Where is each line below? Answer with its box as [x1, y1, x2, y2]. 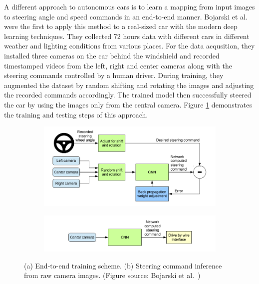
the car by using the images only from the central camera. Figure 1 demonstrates [4, 99, 252, 109]
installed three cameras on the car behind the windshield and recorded [4, 50, 220, 60]
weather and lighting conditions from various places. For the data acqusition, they [4, 40, 255, 51]
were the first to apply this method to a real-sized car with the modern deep [4, 21, 238, 31]
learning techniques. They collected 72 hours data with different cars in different [4, 30, 250, 41]
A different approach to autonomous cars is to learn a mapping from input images [4, 1, 255, 11]
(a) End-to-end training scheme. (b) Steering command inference [24, 260, 222, 270]
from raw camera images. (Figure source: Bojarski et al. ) [24, 270, 201, 280]
